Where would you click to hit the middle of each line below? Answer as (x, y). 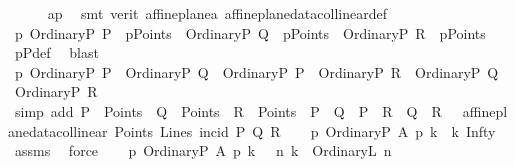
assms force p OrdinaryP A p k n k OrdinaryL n (203, 150)
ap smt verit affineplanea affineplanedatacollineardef (217, 13)
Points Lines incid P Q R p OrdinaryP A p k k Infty (305, 130)
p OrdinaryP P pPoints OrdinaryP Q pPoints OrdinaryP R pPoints (250, 32)
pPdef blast (56, 52)
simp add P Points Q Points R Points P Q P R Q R (228, 110)
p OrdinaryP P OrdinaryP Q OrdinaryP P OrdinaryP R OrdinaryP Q (256, 71)
